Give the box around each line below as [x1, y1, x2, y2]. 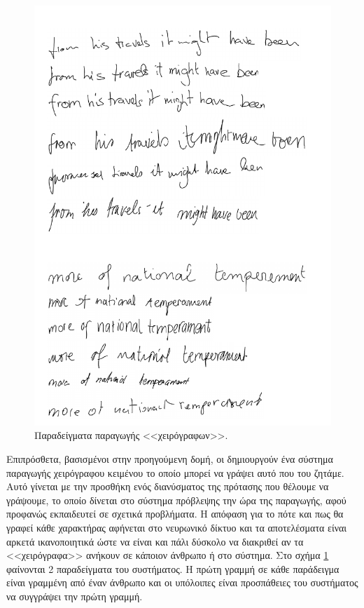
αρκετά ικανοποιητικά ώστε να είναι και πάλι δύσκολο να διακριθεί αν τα [6, 534, 304, 548]
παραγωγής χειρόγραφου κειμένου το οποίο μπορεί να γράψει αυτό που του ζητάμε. [6, 465, 344, 480]
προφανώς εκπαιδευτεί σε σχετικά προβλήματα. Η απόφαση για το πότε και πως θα [6, 506, 344, 521]
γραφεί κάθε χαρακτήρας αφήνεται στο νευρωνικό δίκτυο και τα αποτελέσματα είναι [6, 520, 347, 535]
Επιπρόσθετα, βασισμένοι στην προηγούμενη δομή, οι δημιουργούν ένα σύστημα [6, 452, 333, 466]
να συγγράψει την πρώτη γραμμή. [6, 588, 143, 603]
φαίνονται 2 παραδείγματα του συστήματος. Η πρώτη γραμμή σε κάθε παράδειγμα [6, 561, 339, 576]
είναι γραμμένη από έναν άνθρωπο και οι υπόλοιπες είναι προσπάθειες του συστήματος [6, 575, 358, 590]
